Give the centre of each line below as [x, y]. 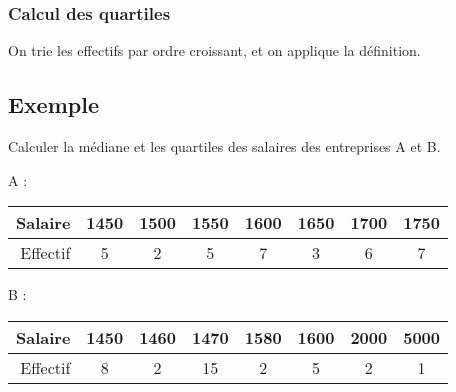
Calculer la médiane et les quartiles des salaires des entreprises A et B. [224, 146]
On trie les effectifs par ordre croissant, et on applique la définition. [214, 50]
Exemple [53, 104]
